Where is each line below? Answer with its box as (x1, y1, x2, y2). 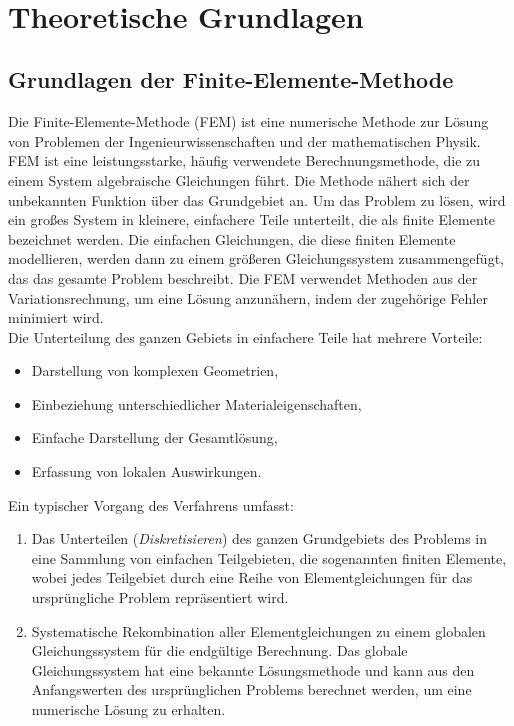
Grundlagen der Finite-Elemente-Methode (8, 64, 454, 95)
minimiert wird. (8, 307, 104, 328)
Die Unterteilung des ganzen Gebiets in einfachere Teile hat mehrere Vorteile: (8, 326, 483, 347)
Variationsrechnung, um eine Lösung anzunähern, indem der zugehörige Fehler (8, 287, 488, 308)
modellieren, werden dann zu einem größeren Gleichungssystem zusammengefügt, (8, 248, 504, 269)
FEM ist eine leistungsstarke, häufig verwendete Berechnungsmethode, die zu (8, 150, 481, 171)
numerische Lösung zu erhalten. (31, 699, 226, 720)
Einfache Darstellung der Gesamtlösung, (31, 427, 278, 448)
